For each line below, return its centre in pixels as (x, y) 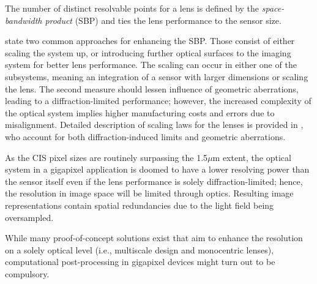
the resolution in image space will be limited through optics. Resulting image (149, 193)
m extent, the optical (252, 157)
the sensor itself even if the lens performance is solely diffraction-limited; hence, (154, 181)
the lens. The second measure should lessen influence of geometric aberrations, (152, 88)
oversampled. (29, 217)
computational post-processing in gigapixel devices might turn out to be (140, 262)
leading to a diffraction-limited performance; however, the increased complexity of (158, 101)
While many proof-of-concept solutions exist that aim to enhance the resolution (154, 238)
